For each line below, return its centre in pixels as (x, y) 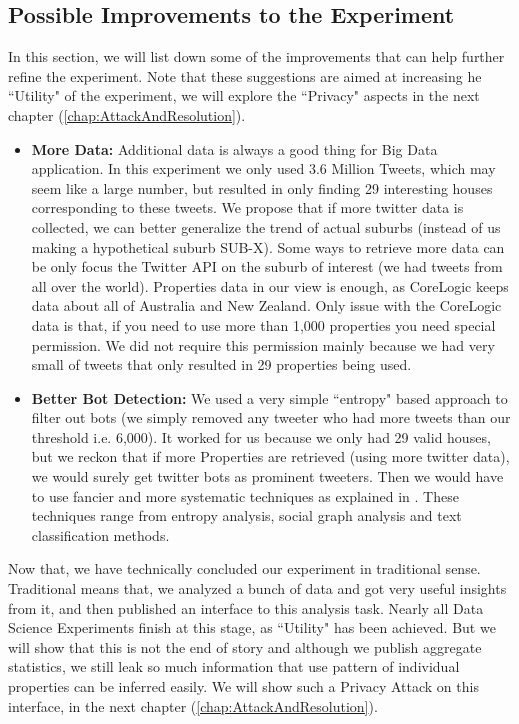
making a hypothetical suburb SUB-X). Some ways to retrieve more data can (268, 246)
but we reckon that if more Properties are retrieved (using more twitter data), (270, 456)
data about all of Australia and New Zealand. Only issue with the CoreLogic (266, 305)
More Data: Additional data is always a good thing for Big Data (234, 148)
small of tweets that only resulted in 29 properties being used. (221, 364)
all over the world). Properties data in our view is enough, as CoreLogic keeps (270, 285)
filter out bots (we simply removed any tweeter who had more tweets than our (271, 417)
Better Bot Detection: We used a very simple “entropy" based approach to (269, 397)
